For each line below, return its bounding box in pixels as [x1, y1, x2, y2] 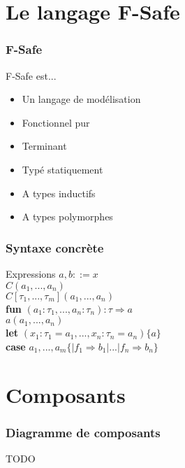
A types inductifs [22, 185, 96, 200]
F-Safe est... [6, 68, 57, 83]
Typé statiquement [22, 162, 103, 176]
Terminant [22, 139, 67, 153]
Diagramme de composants [6, 423, 161, 441]
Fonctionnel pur [22, 115, 90, 129]
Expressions [6, 266, 56, 281]
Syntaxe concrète [6, 239, 104, 256]
